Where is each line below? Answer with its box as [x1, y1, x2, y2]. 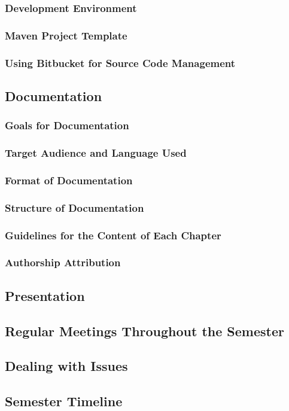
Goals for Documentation [5, 118, 129, 133]
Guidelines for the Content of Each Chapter [5, 227, 221, 242]
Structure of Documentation [5, 200, 144, 215]
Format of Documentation [5, 172, 133, 187]
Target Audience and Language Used [5, 145, 187, 160]
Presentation [5, 286, 85, 305]
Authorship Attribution [5, 255, 121, 270]
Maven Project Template [5, 28, 127, 42]
